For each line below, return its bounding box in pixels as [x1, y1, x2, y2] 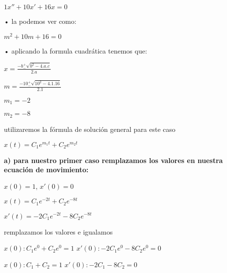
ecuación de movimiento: [4, 164, 89, 175]
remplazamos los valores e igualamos [4, 226, 113, 237]
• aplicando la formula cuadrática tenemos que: [4, 45, 147, 55]
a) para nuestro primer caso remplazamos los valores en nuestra [4, 155, 223, 165]
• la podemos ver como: [4, 16, 76, 26]
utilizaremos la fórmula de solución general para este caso [4, 124, 175, 134]
